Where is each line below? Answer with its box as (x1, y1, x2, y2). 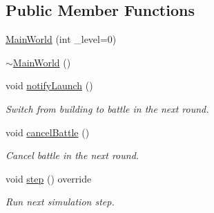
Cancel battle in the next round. (6, 148, 139, 163)
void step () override (6, 171, 92, 185)
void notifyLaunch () (6, 78, 93, 93)
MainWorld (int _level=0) (6, 32, 117, 46)
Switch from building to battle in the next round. (6, 101, 209, 115)
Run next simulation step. (6, 194, 115, 209)
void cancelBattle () (6, 124, 90, 139)
